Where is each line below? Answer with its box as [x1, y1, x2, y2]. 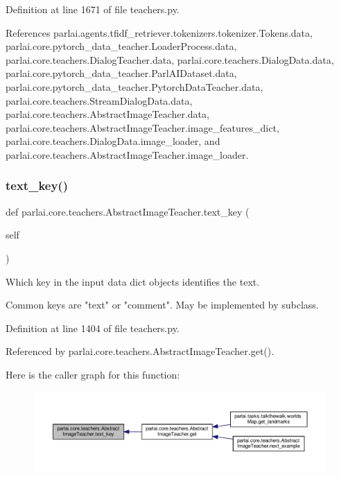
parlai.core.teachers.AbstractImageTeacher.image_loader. [6, 147, 249, 162]
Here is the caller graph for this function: [6, 367, 180, 381]
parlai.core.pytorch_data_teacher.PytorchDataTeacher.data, [6, 79, 263, 94]
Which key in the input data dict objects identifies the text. [6, 274, 260, 288]
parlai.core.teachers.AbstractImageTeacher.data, [6, 107, 209, 121]
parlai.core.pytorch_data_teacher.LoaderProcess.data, [6, 39, 237, 53]
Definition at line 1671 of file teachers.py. [6, 2, 180, 16]
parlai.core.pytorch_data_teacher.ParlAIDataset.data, [6, 66, 237, 80]
